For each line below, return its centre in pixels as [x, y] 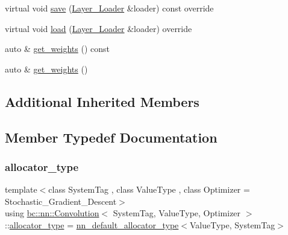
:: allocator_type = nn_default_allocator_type [92, 224]
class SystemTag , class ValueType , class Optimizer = [149, 189]
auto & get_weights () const [57, 49]
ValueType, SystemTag [232, 224]
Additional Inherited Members [102, 101]
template [21, 189]
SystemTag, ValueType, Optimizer [177, 213]
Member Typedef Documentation [111, 137]
